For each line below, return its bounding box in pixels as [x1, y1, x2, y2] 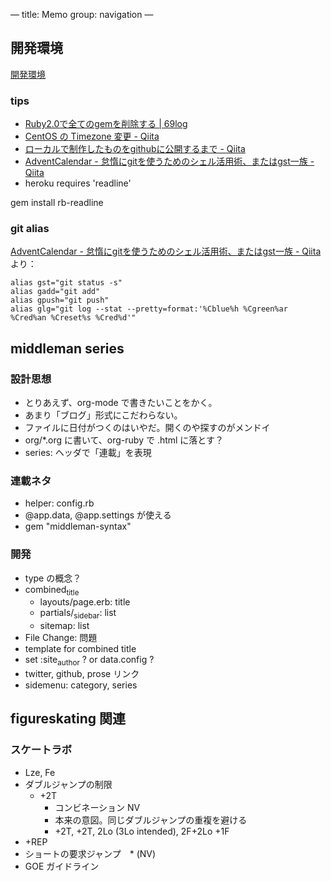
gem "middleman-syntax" [24, 520, 132, 533]
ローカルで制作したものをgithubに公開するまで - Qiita [24, 143, 246, 155]
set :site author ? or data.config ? [24, 654, 155, 668]
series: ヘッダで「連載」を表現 [24, 447, 152, 459]
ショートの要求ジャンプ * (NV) [24, 847, 157, 859]
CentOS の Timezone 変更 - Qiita [24, 130, 160, 143]
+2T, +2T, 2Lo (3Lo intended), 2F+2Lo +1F [54, 825, 230, 837]
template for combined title [24, 643, 137, 655]
